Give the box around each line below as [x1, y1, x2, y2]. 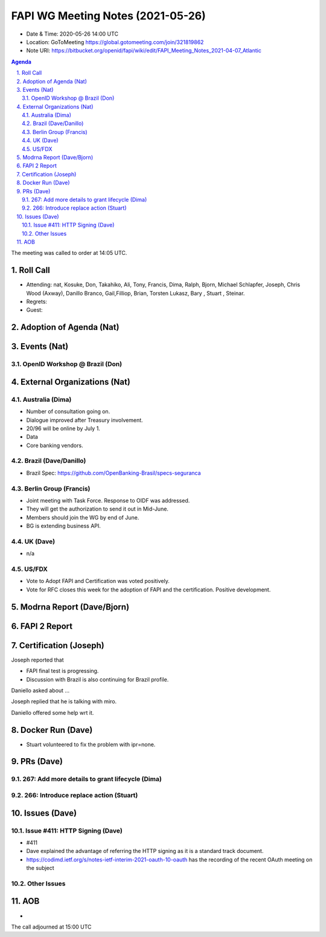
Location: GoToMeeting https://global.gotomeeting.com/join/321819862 [26, 38, 204, 45]
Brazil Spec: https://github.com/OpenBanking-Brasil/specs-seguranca [26, 469, 202, 477]
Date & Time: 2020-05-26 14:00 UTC [26, 30, 119, 37]
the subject [26, 865, 54, 872]
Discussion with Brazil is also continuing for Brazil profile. [26, 675, 169, 683]
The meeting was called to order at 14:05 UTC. [11, 250, 127, 257]
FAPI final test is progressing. [26, 668, 99, 675]
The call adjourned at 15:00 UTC [11, 923, 92, 930]
